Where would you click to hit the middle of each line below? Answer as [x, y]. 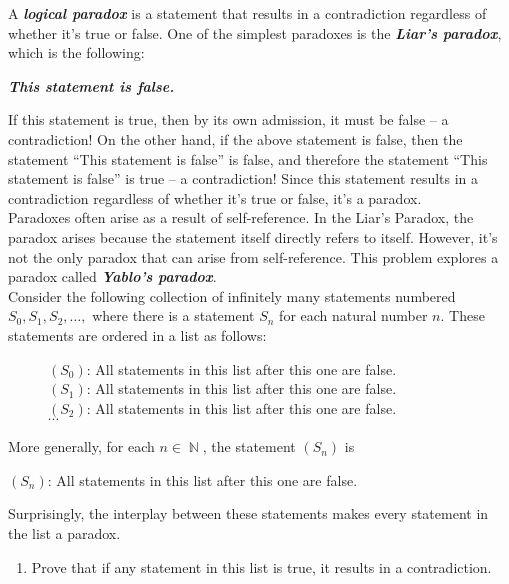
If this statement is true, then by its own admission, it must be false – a [228, 119]
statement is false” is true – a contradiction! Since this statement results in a [243, 178]
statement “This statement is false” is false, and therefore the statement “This [248, 158]
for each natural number [353, 315]
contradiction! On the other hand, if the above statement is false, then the [235, 138]
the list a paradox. [64, 533]
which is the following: [76, 52]
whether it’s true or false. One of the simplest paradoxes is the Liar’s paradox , [255, 32]
